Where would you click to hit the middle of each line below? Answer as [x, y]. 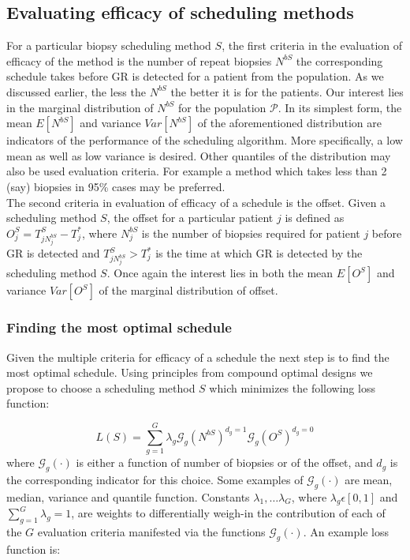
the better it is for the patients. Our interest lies [287, 91]
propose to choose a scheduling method [101, 387]
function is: [34, 549]
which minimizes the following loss [292, 387]
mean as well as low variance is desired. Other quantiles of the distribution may [199, 155]
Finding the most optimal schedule [119, 327]
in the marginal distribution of [80, 107]
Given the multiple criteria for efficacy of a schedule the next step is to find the [198, 357]
